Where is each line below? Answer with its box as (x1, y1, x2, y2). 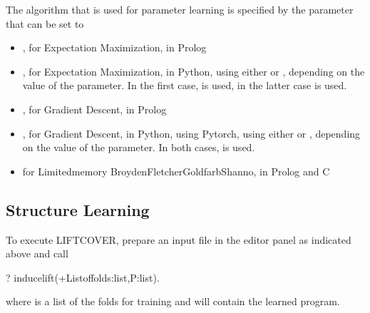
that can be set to (6, 16, 84, 31)
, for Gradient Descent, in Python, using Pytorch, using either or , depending (22, 125, 361, 140)
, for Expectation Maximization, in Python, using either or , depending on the (22, 63, 365, 78)
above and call (6, 246, 68, 261)
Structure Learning (6, 198, 150, 220)
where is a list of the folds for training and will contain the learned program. (6, 294, 340, 309)
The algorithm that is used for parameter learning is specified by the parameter (6, 2, 354, 16)
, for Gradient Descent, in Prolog (22, 101, 167, 116)
